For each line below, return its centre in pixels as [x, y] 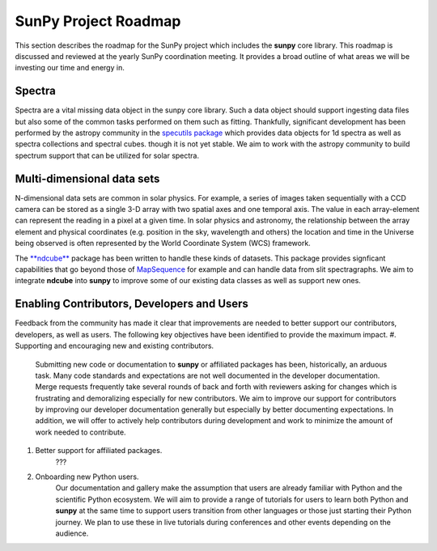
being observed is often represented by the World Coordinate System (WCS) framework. [163, 244]
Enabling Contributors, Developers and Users [132, 304]
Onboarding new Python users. [87, 477]
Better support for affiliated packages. [99, 451]
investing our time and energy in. [70, 68]
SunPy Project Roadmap [98, 21]
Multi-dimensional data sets [87, 178]
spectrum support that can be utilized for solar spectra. [107, 155]
